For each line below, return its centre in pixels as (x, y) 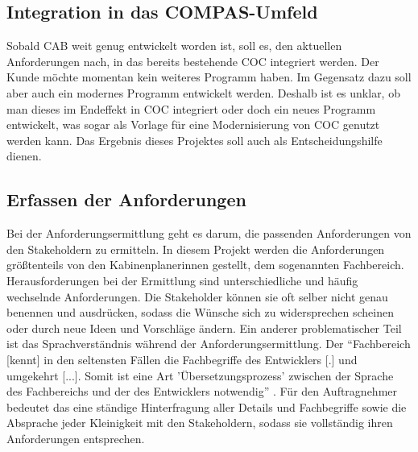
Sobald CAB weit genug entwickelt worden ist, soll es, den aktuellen (174, 46)
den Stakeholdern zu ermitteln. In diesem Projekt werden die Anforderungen (196, 249)
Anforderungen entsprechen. (76, 438)
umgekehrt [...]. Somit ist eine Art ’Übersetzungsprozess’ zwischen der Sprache (200, 375)
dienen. (24, 156)
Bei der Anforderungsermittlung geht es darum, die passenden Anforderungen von (209, 233)
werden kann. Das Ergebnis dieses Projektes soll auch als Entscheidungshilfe (195, 140)
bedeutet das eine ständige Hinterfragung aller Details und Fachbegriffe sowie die (207, 406)
